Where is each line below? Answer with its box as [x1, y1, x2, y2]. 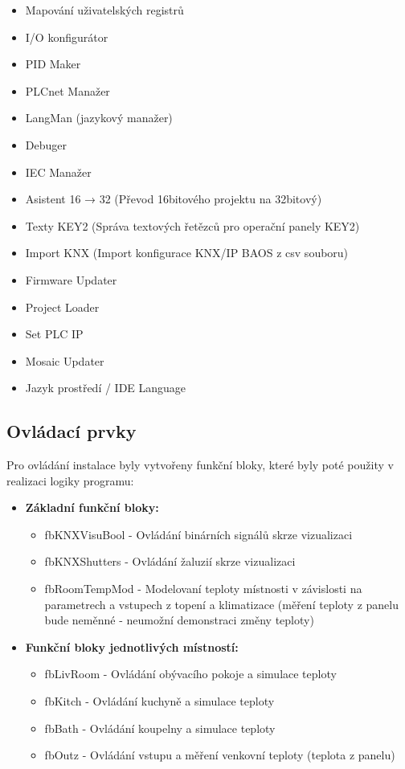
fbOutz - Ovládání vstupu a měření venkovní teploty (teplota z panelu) [44, 747, 395, 763]
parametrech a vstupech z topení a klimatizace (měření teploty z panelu [44, 595, 399, 612]
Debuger [25, 136, 67, 153]
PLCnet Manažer [25, 82, 110, 99]
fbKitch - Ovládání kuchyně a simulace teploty [44, 693, 275, 710]
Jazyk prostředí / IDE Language [25, 379, 186, 396]
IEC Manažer [25, 163, 92, 180]
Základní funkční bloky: [25, 499, 159, 516]
